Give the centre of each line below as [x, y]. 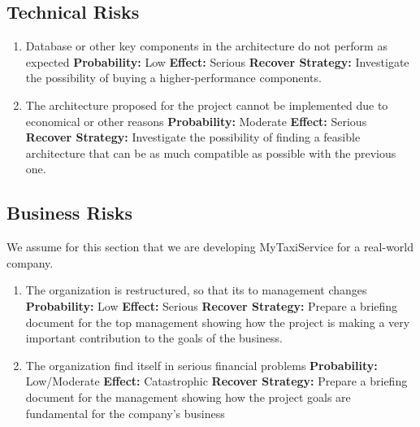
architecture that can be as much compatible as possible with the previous [211, 152]
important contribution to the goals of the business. [154, 338]
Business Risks [70, 213]
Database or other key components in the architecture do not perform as [206, 46]
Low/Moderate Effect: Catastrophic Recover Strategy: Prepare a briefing [216, 381]
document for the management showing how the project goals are [188, 396]
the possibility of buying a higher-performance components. [173, 78]
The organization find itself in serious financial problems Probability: [201, 365]
